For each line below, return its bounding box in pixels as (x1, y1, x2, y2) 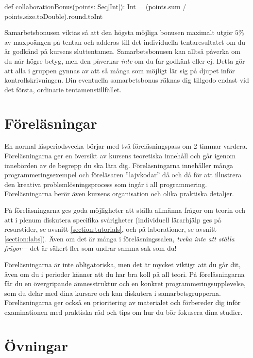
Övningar (4, 335, 68, 355)
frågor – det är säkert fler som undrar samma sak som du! (4, 243, 177, 253)
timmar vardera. (199, 141, 248, 151)
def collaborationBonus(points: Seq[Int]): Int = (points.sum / (4, 1, 186, 11)
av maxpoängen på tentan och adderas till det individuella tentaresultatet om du (4, 36, 246, 47)
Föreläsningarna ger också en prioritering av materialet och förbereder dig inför (4, 297, 241, 307)
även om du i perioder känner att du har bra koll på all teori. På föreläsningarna (4, 269, 245, 279)
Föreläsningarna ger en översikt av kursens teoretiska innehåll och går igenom (4, 151, 236, 161)
